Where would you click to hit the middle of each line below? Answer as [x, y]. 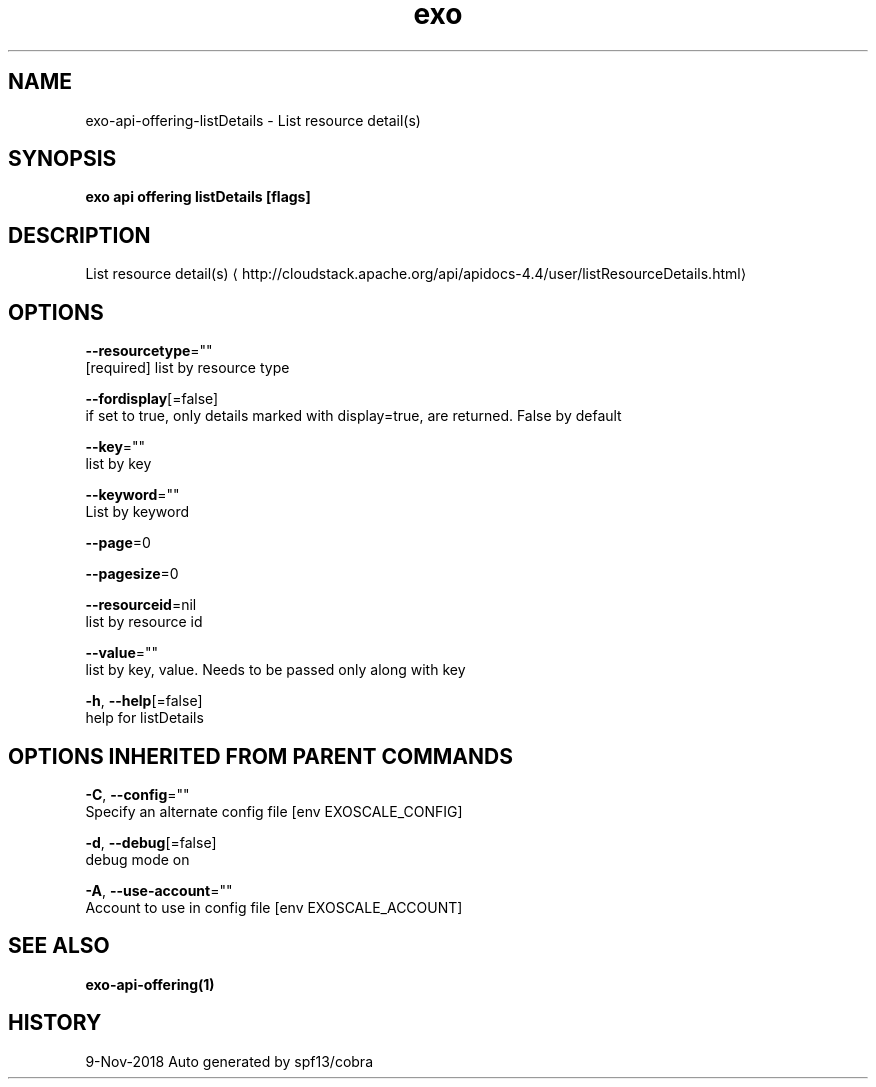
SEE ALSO [59, 946]
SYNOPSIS [62, 159]
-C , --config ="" [137, 794]
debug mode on [137, 859]
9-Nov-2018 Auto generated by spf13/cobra [229, 1061]
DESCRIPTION [79, 235]
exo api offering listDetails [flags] [198, 197]
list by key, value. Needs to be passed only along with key [275, 670]
